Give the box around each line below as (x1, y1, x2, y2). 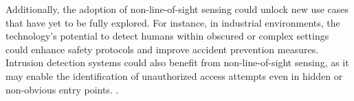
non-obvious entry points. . (5, 82, 119, 96)
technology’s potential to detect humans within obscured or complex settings (5, 29, 329, 43)
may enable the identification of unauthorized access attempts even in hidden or (5, 68, 343, 83)
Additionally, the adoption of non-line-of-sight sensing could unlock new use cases (5, 2, 349, 16)
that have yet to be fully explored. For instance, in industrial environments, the (5, 15, 340, 29)
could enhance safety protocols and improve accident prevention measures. (5, 42, 319, 56)
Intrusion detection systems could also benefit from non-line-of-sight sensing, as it (5, 55, 349, 70)
